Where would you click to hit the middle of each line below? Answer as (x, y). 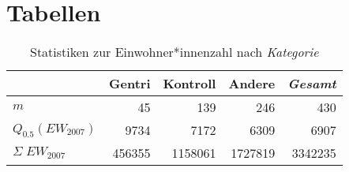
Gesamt (312, 84)
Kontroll (190, 84)
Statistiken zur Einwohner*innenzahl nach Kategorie (174, 52)
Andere (252, 84)
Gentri (130, 84)
